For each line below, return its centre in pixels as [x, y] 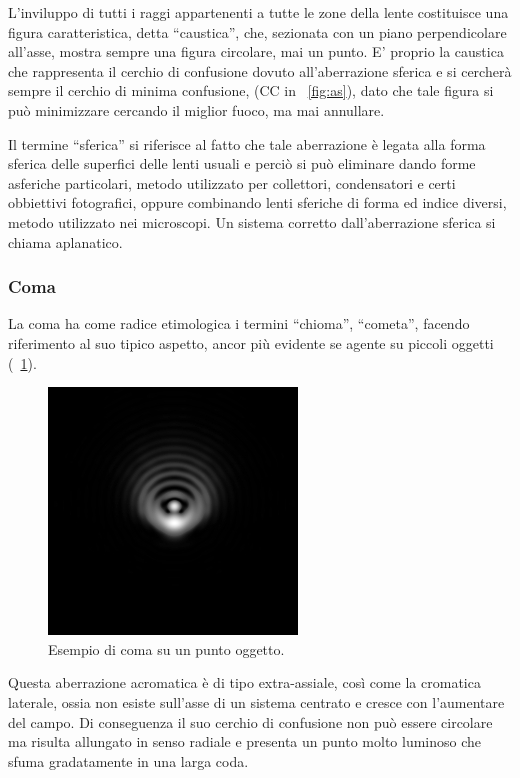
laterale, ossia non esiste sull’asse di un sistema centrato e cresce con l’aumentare [256, 701]
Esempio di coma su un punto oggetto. [166, 648]
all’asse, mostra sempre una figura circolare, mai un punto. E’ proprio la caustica [256, 51]
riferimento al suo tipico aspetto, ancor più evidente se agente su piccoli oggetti [251, 342]
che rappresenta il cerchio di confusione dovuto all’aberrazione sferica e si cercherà [260, 70]
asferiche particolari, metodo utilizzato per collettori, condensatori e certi [232, 182]
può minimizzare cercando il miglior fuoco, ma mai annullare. [196, 109]
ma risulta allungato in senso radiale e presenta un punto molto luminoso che [245, 741]
